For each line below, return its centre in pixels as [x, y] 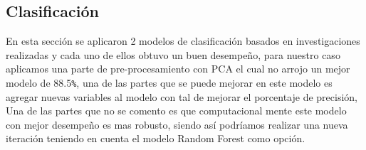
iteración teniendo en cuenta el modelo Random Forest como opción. [156, 138]
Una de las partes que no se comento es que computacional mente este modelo [176, 111]
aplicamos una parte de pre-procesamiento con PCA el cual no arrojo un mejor [178, 69]
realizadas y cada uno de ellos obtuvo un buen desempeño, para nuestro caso [173, 54]
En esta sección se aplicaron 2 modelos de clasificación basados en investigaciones [183, 41]
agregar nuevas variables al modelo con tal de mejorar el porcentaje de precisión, [182, 96]
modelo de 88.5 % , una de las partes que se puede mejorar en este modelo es [169, 82]
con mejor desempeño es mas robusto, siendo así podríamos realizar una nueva [177, 124]
